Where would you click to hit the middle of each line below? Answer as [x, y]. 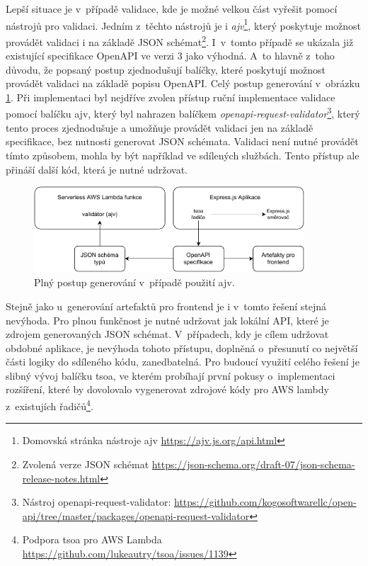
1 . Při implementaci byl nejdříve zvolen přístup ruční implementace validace [171, 97]
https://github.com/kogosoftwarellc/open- [265, 502]
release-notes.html [61, 478]
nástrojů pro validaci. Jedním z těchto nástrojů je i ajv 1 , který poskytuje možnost [184, 24]
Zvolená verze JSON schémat [86, 464]
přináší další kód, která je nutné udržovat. [97, 169]
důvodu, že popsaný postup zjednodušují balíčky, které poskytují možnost [166, 69]
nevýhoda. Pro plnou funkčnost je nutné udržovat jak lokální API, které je [167, 320]
